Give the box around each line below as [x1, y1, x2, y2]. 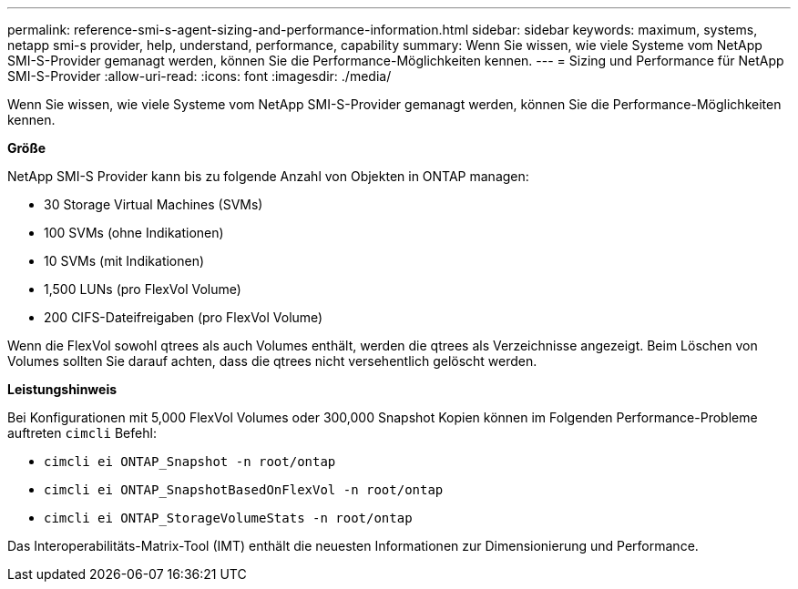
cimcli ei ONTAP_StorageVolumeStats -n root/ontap [44, 511, 413, 525]
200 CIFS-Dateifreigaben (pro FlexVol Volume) [44, 310, 323, 325]
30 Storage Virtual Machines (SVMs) [44, 197, 263, 212]
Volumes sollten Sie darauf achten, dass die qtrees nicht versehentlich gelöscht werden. [7, 353, 537, 369]
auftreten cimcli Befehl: [7, 425, 157, 441]
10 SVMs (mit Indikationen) [44, 253, 205, 269]
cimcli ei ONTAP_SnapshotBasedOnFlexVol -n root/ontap [44, 482, 444, 497]
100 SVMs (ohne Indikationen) [44, 225, 224, 240]
